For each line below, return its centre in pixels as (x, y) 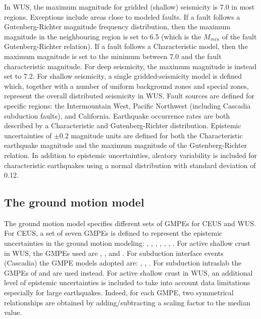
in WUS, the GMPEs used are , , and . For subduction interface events (114, 253)
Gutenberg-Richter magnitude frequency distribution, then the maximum (117, 26)
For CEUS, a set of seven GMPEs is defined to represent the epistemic (113, 233)
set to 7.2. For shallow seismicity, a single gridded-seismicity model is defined (123, 76)
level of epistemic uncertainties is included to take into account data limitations (127, 282)
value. (13, 312)
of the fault (239, 36)
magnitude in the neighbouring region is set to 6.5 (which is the (103, 36)
